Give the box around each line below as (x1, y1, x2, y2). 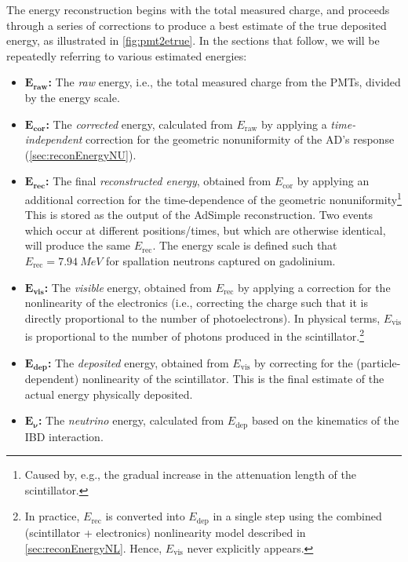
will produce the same (24, 237, 131, 254)
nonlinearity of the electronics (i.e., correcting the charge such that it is (24, 294, 368, 311)
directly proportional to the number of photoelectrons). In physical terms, (24, 309, 381, 326)
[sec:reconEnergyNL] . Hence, (24, 539, 162, 556)
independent (24, 131, 82, 148)
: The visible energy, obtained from (44, 279, 213, 295)
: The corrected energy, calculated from (46, 115, 233, 132)
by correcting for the (253, 354, 353, 370)
